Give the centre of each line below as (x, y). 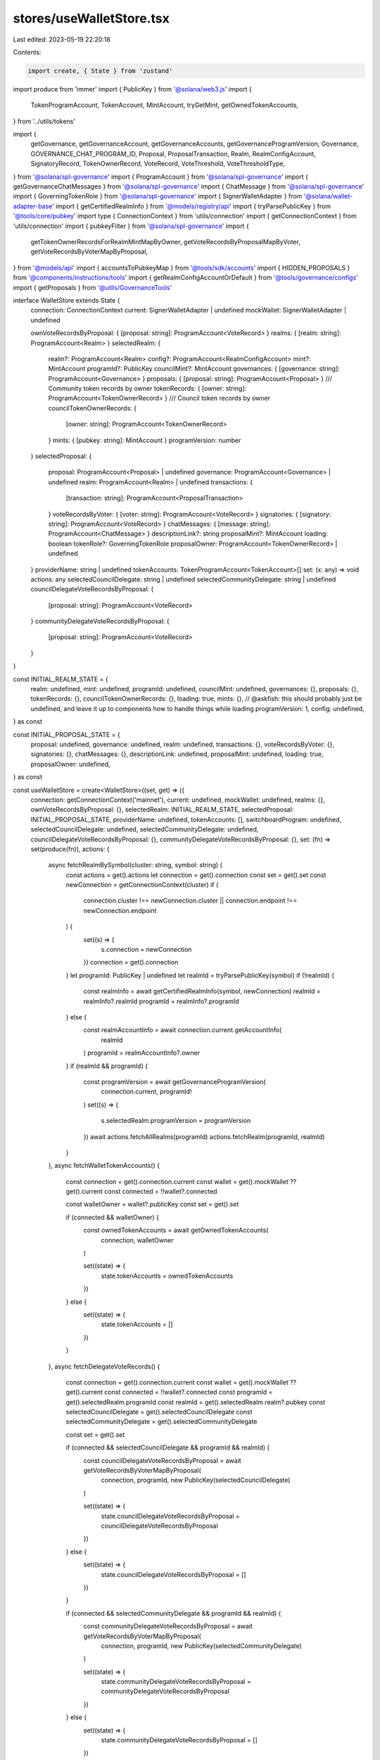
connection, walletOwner (137, 1240)
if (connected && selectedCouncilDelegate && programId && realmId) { (168, 1447)
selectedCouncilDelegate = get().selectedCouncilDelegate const (159, 1412)
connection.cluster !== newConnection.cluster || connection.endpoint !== (190, 900)
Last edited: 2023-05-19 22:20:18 (62, 39)
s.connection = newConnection (146, 950)
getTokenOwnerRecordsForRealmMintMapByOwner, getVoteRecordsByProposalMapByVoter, (165, 241)
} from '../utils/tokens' (44, 121)
